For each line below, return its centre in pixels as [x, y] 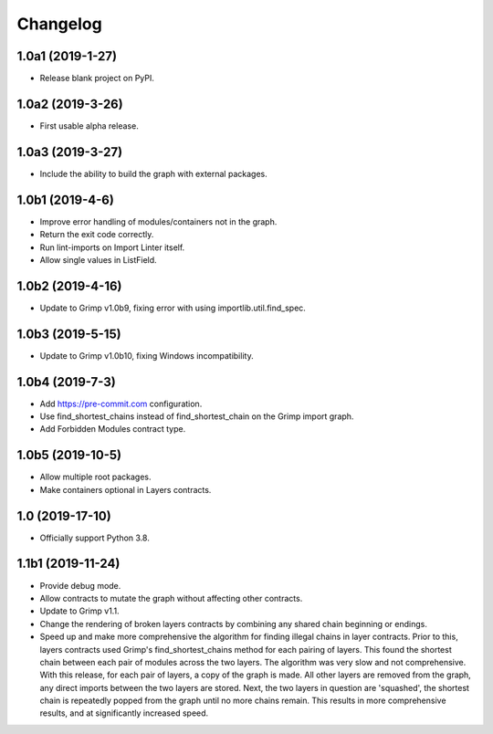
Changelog [59, 24]
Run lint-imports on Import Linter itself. [112, 247]
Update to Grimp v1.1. [79, 611]
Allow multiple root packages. [95, 477]
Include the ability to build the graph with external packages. [154, 173]
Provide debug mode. [80, 585]
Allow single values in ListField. [98, 259]
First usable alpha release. [89, 126]
